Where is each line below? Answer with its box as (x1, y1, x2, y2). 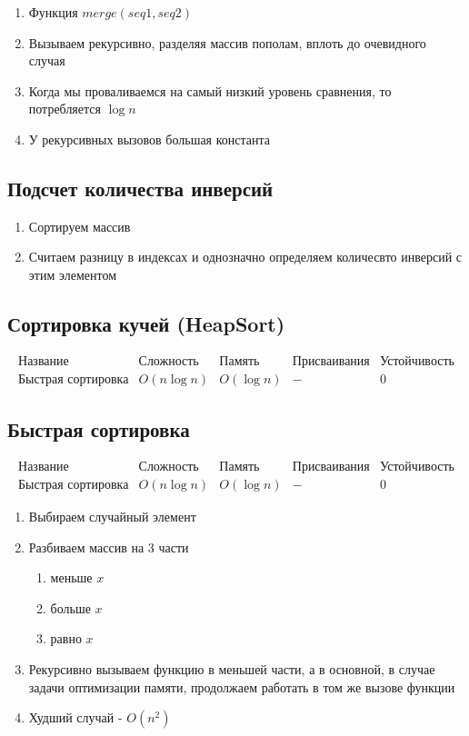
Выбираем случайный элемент (28, 507, 196, 526)
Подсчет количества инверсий (7, 174, 274, 202)
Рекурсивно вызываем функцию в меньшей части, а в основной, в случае (28, 660, 435, 679)
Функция (28, 3, 78, 21)
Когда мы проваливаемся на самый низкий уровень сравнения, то (28, 81, 392, 100)
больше (50, 598, 91, 617)
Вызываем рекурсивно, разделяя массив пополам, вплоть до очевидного (28, 33, 426, 52)
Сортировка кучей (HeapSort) (7, 309, 285, 337)
